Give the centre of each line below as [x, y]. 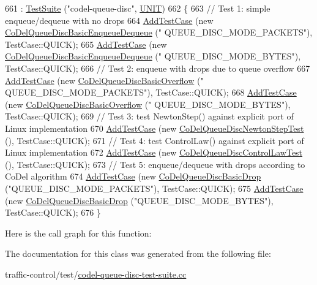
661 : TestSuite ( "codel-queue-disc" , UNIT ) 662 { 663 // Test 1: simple [138, 8]
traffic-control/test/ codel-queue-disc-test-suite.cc [96, 274]
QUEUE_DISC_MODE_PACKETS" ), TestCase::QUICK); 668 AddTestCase [151, 92]
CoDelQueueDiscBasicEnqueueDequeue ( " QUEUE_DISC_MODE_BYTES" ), [153, 56]
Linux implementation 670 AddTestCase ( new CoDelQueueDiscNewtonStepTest [155, 128]
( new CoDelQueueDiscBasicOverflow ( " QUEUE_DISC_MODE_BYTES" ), [148, 104]
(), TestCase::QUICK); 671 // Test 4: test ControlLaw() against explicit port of [155, 140]
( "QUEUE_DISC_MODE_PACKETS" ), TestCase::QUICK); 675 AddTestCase [154, 188]
